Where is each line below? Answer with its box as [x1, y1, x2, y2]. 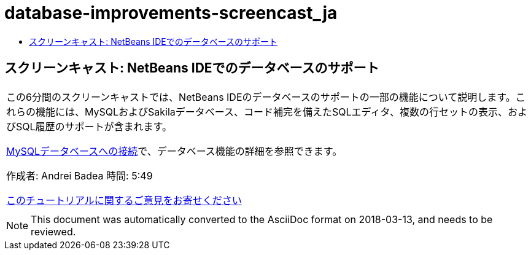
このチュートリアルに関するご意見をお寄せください [6, 194, 242, 206]
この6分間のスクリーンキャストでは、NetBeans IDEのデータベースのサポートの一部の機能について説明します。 [6, 90, 516, 103]
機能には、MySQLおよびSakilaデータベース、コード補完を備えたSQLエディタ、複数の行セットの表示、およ [36, 105, 527, 118]
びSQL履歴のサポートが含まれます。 [6, 120, 172, 133]
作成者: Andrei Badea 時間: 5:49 [6, 169, 153, 182]
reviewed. [31, 225, 76, 238]
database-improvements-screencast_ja [4, 2, 338, 23]
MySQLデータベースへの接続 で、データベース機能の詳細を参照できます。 [6, 144, 343, 157]
